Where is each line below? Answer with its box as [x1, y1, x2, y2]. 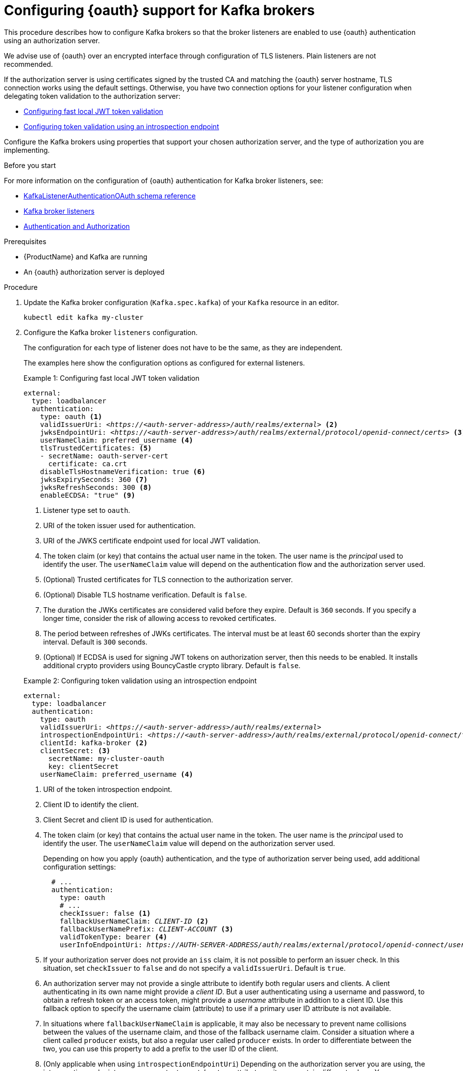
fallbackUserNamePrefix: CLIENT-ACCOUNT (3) [59, 925, 233, 933]
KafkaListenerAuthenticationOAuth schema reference [24, 191, 196, 200]
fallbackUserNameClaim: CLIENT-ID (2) [59, 917, 209, 925]
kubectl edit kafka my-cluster [24, 313, 144, 321]
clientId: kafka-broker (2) [40, 738, 148, 747]
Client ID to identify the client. [43, 800, 139, 809]
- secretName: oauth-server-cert [40, 451, 169, 460]
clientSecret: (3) [40, 746, 111, 755]
